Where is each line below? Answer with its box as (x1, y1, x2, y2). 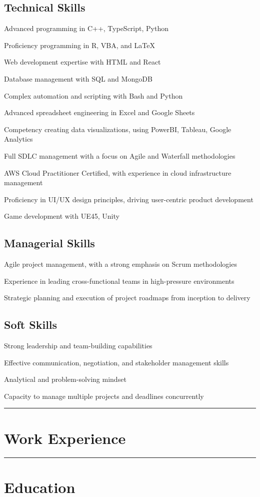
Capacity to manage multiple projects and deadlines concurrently (4, 390, 204, 401)
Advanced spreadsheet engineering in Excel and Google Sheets (4, 107, 195, 118)
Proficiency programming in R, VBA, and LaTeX (4, 40, 155, 50)
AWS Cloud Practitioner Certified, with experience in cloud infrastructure (4, 167, 231, 178)
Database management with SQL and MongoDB (4, 73, 152, 84)
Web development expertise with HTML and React (4, 57, 161, 67)
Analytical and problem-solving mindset (4, 374, 126, 384)
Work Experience (4, 427, 126, 448)
